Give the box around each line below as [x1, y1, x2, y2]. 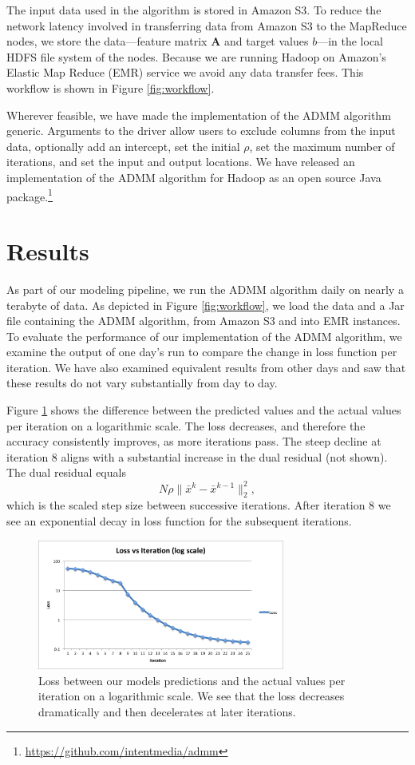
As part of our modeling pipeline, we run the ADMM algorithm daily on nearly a [6, 280, 404, 297]
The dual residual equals [6, 464, 126, 481]
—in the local [317, 33, 384, 50]
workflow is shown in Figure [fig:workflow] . [6, 79, 215, 96]
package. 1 [6, 185, 53, 204]
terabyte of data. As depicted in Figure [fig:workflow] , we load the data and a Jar [6, 296, 405, 313]
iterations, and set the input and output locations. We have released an [6, 153, 355, 170]
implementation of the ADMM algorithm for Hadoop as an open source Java [6, 168, 381, 185]
